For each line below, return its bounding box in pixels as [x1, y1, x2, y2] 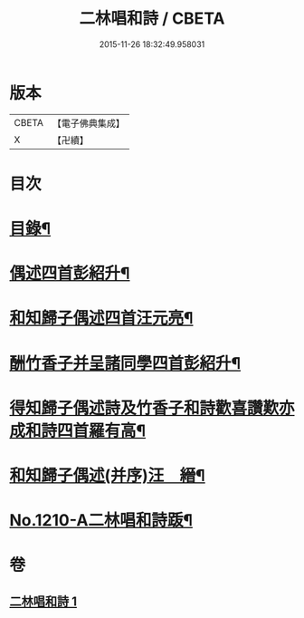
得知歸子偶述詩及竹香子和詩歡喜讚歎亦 [9, 398, 296, 418]
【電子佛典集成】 [52, 117, 125, 130]
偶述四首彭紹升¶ [9, 264, 130, 284]
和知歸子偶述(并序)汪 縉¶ [9, 466, 205, 486]
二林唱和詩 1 [9, 594, 78, 609]
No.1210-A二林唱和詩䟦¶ [9, 510, 193, 531]
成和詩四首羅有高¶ [9, 420, 147, 440]
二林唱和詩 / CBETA [79, 8, 225, 29]
